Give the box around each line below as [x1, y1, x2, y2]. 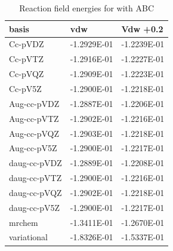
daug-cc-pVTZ [9, 172, 62, 184]
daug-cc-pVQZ [9, 186, 62, 198]
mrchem [9, 216, 38, 228]
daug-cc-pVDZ [9, 157, 62, 169]
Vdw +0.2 [121, 22, 163, 35]
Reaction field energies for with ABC [19, 2, 155, 14]
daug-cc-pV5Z [9, 201, 60, 213]
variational [9, 231, 48, 243]
